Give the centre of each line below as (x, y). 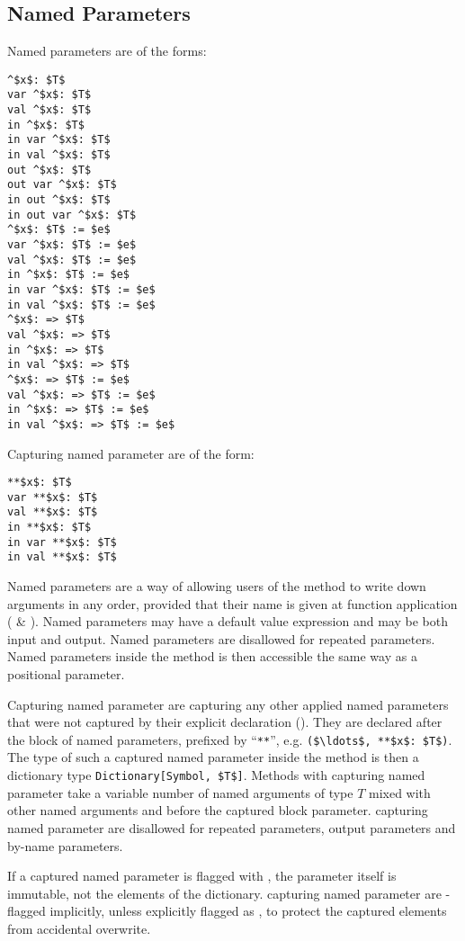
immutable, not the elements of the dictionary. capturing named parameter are (224, 893)
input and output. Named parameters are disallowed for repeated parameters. (221, 638)
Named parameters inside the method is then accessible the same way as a (212, 656)
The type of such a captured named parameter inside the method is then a (213, 757)
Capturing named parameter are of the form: (131, 453)
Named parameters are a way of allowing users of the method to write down (217, 586)
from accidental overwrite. (79, 928)
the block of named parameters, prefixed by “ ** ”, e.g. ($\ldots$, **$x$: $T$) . (230, 739)
